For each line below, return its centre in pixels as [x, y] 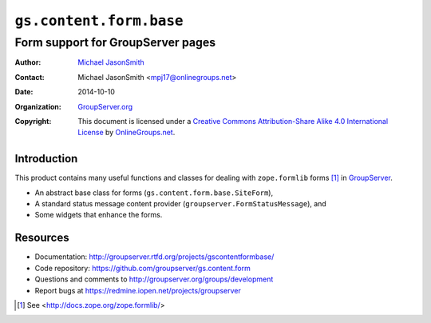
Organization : [38, 106]
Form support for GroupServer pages [115, 42]
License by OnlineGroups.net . [127, 133]
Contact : [30, 77]
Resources [42, 238]
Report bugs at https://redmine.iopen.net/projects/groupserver [138, 290]
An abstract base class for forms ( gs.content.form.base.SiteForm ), [154, 193]
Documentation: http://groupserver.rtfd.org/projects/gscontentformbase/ [154, 257]
